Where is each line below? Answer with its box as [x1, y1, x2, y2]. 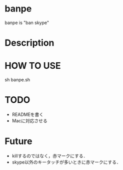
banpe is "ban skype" [4, 20, 49, 26]
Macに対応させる [11, 118, 48, 123]
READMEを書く [11, 111, 44, 117]
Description [4, 37, 54, 49]
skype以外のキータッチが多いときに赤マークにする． [11, 159, 121, 165]
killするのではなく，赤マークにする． [11, 152, 88, 158]
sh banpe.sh [4, 77, 30, 83]
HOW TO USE [4, 60, 61, 72]
